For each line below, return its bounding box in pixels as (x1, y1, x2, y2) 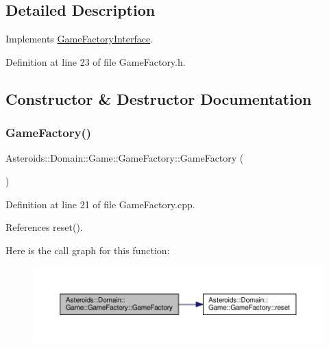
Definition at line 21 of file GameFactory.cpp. (5, 197, 195, 211)
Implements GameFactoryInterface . (5, 32, 154, 46)
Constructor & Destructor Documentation (5, 88, 312, 109)
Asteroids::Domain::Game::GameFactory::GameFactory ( (5, 151, 244, 165)
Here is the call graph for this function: (5, 243, 170, 257)
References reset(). (5, 220, 83, 234)
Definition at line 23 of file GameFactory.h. (5, 54, 186, 69)
